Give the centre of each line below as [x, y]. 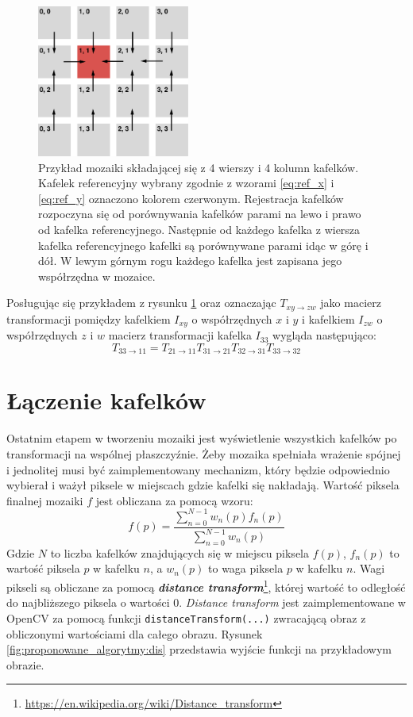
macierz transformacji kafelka [180, 335]
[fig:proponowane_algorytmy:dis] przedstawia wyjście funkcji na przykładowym [199, 649]
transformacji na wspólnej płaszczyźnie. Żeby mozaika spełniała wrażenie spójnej [204, 453]
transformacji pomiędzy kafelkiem [89, 318]
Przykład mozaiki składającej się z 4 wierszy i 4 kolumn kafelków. [199, 167]
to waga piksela [246, 568]
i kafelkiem [328, 318]
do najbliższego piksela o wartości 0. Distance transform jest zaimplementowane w [206, 602]
